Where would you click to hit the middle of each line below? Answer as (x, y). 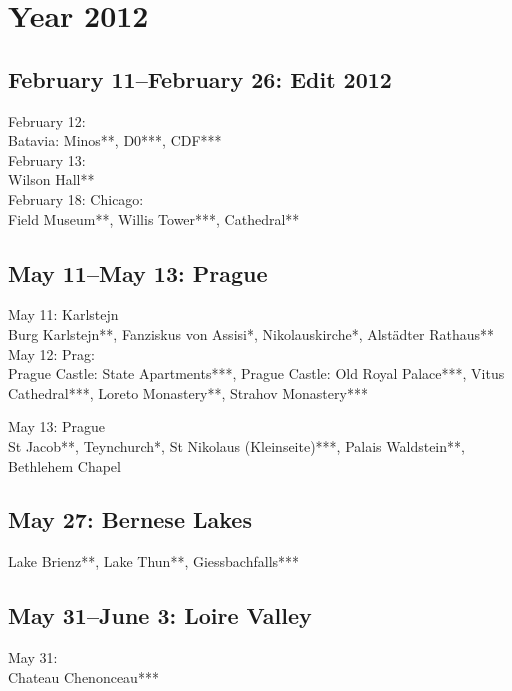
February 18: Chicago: (76, 198)
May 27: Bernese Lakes (130, 519)
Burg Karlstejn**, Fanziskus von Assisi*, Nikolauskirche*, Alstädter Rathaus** (251, 333)
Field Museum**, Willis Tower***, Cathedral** (154, 218)
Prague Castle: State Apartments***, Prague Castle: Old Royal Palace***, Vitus (256, 373)
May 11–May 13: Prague (138, 272)
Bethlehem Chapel (64, 465)
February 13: (47, 159)
